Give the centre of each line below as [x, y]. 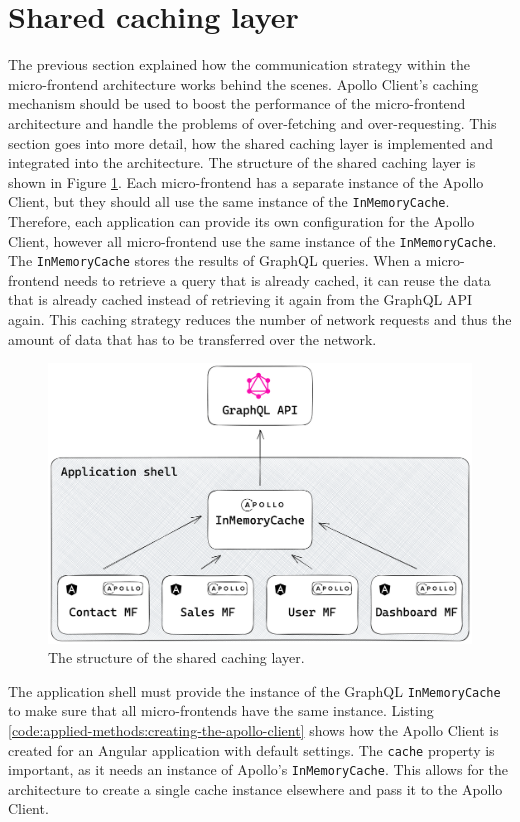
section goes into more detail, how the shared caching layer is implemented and [250, 142]
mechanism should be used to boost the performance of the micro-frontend [237, 103]
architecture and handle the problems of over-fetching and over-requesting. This [252, 122]
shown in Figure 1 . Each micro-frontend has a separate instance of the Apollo [246, 181]
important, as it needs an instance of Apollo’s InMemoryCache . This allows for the [258, 769]
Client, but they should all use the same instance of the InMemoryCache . [229, 201]
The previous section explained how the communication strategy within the [239, 64]
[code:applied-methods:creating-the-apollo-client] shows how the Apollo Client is [253, 729]
